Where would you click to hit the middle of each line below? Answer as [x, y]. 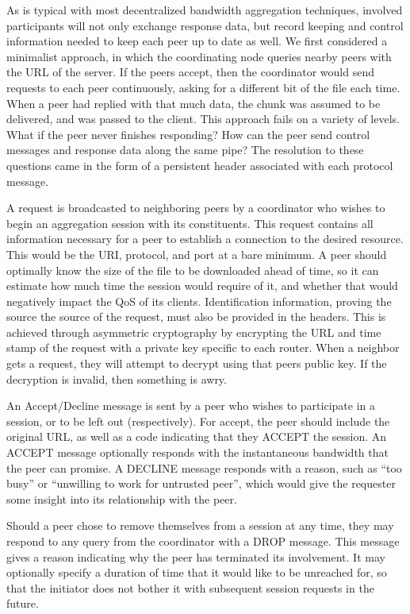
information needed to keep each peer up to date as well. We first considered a [197, 41]
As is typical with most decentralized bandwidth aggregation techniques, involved [205, 10]
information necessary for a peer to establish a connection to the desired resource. [205, 239]
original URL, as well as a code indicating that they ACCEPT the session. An [197, 436]
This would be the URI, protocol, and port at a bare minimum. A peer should [197, 254]
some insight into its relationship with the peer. [122, 498]
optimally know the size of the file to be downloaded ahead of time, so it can [193, 270]
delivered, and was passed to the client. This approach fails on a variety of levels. [203, 119]
